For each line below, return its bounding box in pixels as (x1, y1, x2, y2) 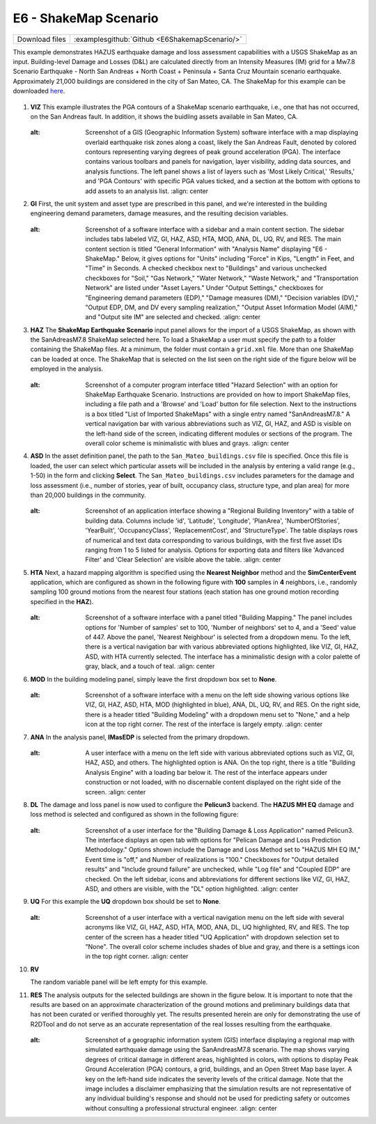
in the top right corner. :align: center (85, 952, 189, 961)
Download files (17, 34, 66, 44)
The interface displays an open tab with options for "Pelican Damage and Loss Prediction (85, 836, 341, 845)
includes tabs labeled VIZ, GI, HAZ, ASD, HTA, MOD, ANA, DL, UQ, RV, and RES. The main (85, 235, 341, 243)
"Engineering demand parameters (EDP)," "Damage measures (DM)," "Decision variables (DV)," (85, 293, 359, 302)
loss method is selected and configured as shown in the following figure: (30, 810, 239, 819)
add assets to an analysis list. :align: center (85, 187, 209, 195)
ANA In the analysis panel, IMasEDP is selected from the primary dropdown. (30, 732, 250, 741)
